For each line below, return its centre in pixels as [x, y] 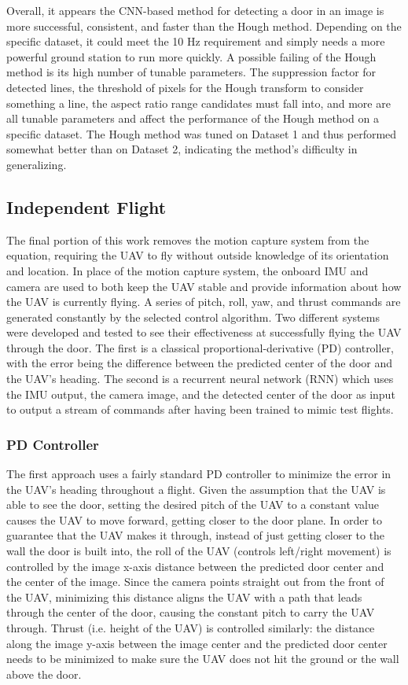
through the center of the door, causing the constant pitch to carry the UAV [191, 612]
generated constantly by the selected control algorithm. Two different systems [193, 317]
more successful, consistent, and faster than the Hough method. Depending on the [204, 26]
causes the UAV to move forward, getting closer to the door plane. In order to [194, 519]
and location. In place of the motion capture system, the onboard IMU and [187, 270]
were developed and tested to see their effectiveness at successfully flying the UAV [204, 332]
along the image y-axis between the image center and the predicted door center [197, 643]
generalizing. [37, 164]
